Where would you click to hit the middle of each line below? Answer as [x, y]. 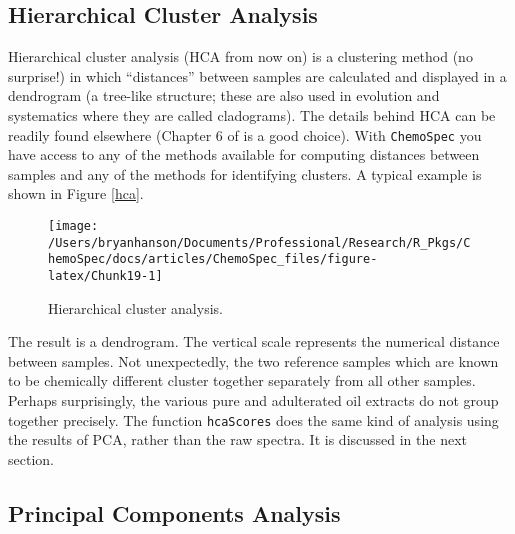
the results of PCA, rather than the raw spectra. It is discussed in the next [238, 439]
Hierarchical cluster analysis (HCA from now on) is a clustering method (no [240, 56]
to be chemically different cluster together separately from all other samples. [242, 380]
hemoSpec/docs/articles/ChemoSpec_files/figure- [213, 259]
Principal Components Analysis [174, 512]
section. [31, 458]
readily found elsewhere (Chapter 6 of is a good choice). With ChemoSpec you [245, 134]
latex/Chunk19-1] [105, 275]
